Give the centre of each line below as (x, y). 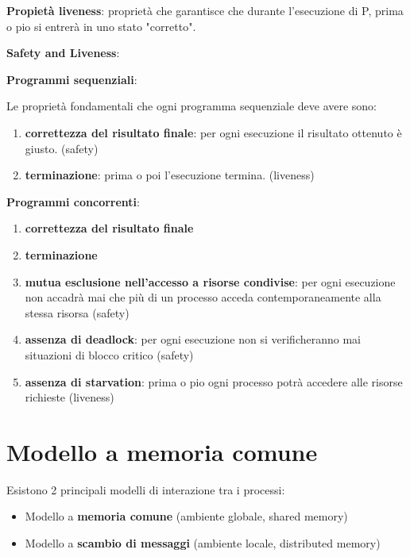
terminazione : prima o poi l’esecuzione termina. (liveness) (170, 175)
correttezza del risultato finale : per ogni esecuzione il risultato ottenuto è (213, 132)
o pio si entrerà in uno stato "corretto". (101, 26)
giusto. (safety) (62, 148)
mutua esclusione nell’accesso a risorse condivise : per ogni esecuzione (210, 281)
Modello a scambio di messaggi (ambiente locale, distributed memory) (203, 543)
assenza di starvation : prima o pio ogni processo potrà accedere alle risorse (214, 381)
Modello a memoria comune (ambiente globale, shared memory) (186, 516)
